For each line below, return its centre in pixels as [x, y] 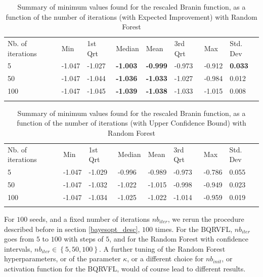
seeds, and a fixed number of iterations [90, 219]
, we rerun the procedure [206, 219]
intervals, [18, 248]
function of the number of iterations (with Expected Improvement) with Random [131, 16]
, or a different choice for [165, 259]
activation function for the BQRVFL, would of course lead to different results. [125, 268]
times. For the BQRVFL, [194, 229]
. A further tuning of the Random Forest [162, 248]
